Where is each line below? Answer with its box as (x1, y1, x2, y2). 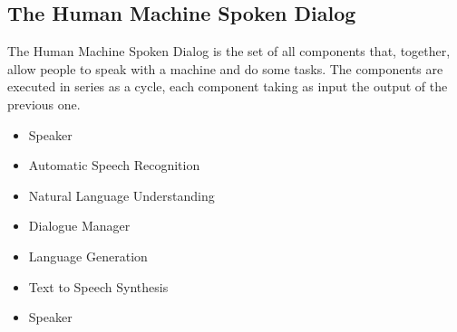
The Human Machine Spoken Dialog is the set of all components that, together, (7, 42, 451, 61)
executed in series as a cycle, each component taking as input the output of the (7, 77, 448, 96)
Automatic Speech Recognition (28, 156, 200, 175)
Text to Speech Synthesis (28, 277, 169, 296)
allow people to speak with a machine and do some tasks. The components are (7, 59, 443, 78)
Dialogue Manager (28, 216, 131, 235)
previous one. (7, 94, 81, 113)
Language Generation (28, 246, 148, 265)
